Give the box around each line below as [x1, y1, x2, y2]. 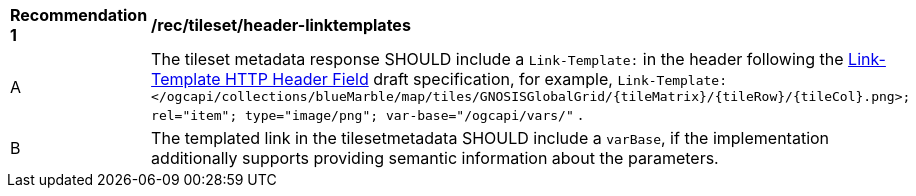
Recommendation [10, 5, 148, 25]
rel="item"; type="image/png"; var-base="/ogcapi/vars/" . [151, 104, 583, 124]
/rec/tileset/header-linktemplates [151, 15, 411, 35]
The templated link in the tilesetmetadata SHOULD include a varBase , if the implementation [151, 128, 830, 148]
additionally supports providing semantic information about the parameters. [151, 148, 719, 168]
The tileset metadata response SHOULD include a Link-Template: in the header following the [151, 49, 844, 69]
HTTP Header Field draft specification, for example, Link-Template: [225, 69, 727, 89]
